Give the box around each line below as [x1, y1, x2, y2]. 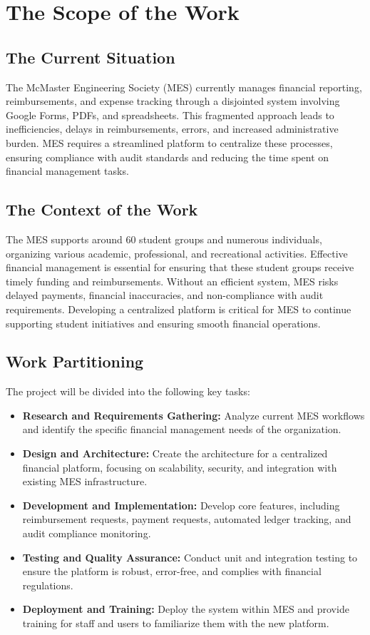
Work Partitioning [6, 350, 144, 372]
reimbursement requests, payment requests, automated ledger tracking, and [22, 512, 351, 527]
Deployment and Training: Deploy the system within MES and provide [22, 601, 349, 616]
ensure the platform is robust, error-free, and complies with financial [22, 564, 322, 579]
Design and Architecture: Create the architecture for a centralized [22, 446, 328, 461]
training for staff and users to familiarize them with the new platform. [22, 616, 329, 631]
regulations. [22, 577, 73, 592]
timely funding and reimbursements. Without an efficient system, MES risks [6, 273, 339, 288]
